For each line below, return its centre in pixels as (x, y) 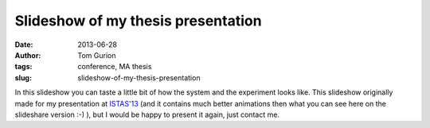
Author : (28, 55)
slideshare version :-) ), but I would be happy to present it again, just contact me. (147, 114)
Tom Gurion (97, 55)
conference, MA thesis (115, 67)
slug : (23, 78)
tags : (23, 67)
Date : (24, 45)
